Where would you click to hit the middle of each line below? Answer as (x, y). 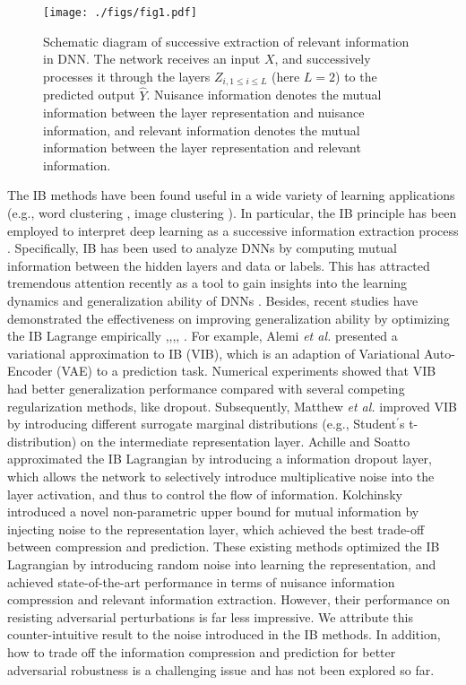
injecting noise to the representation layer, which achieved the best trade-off (216, 529)
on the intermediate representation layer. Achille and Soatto (245, 441)
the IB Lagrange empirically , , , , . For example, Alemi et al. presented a (203, 336)
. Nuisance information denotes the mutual (264, 95)
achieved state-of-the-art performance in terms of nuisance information (201, 581)
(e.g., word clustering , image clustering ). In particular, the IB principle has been (232, 213)
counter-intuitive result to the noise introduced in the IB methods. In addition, (224, 634)
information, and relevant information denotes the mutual (202, 130)
